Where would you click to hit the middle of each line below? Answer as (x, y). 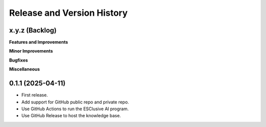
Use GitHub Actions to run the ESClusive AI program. (75, 109)
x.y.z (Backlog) (33, 30)
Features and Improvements (39, 42)
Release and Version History (68, 13)
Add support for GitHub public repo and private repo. (75, 102)
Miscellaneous (25, 69)
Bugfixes (18, 60)
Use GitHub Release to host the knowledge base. (71, 116)
